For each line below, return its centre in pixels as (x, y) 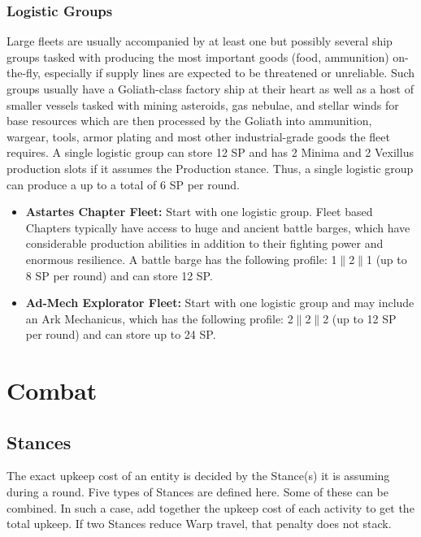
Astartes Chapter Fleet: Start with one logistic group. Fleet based (199, 212)
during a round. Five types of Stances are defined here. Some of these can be (197, 492)
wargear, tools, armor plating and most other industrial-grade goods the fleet (198, 136)
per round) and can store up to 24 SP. (121, 334)
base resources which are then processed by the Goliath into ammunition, (189, 121)
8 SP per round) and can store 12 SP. (119, 275)
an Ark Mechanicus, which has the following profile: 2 (159, 318)
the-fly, (24, 73)
